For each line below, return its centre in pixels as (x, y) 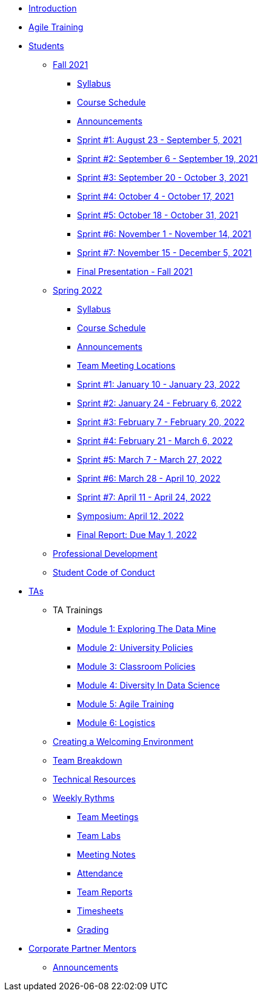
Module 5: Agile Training (126, 704)
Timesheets (100, 911)
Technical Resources (94, 779)
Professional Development (105, 554)
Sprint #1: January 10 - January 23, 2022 (158, 384)
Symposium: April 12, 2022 (131, 516)
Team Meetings (108, 817)
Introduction (53, 8)
